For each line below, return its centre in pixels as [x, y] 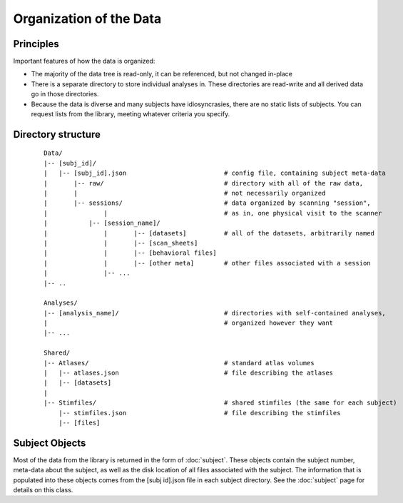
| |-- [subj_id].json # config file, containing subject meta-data [215, 173]
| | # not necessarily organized [185, 193]
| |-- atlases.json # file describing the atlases [189, 373]
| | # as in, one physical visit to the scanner [213, 213]
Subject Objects [50, 443]
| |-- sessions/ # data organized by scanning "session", [207, 203]
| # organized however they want [189, 323]
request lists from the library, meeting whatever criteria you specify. [131, 114]
